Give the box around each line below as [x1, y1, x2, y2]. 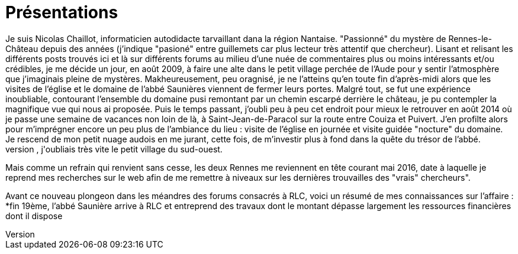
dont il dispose [5, 210, 63, 221]
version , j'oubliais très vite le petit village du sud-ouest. [5, 144, 223, 154]
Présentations [5, 2, 118, 22]
